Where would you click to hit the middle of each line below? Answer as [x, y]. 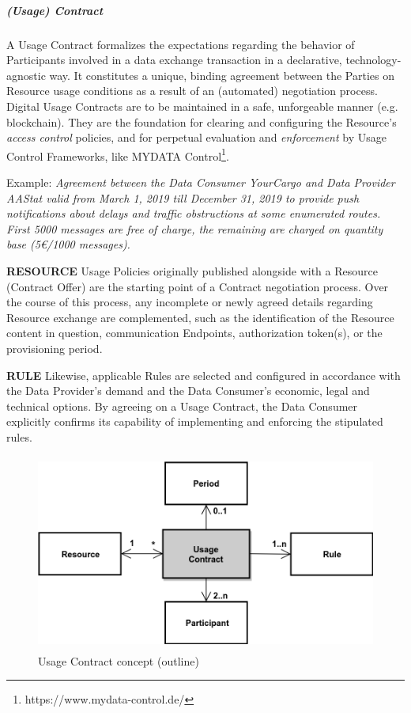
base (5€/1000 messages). [68, 244]
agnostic [26, 75]
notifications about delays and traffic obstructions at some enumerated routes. [194, 213]
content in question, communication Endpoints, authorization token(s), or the [194, 333]
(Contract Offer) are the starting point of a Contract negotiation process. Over [198, 286]
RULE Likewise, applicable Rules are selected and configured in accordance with [204, 375]
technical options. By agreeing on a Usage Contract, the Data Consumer [182, 406]
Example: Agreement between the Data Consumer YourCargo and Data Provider [201, 182]
